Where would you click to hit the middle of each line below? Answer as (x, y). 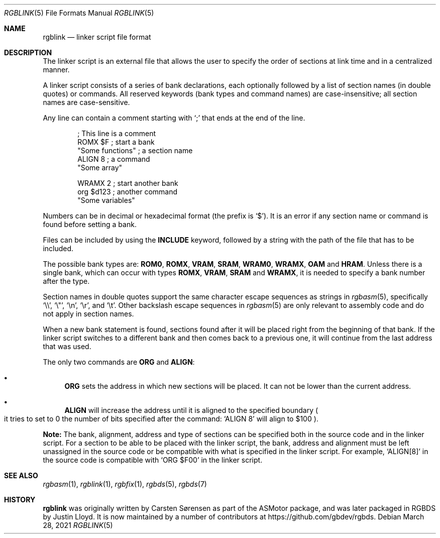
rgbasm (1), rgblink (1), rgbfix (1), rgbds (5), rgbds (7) (125, 484)
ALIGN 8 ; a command (114, 159)
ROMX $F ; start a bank (116, 142)
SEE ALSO (21, 475)
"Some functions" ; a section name (135, 150)
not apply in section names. (88, 314)
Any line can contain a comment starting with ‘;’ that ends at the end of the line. (174, 118)
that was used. (67, 346)
